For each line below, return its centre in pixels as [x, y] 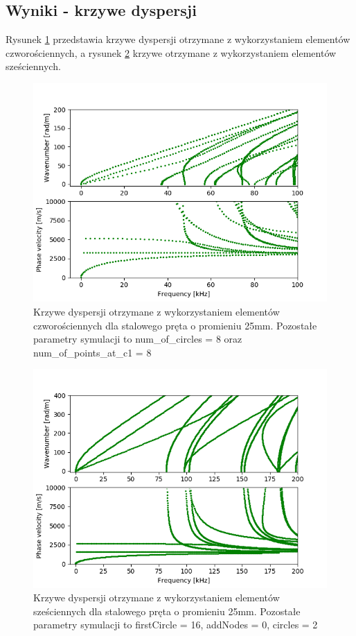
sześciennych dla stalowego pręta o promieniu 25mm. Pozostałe [167, 611]
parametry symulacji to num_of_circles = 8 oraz [138, 339]
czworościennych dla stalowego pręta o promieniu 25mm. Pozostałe [175, 325]
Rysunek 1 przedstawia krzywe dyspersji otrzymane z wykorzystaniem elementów [178, 39]
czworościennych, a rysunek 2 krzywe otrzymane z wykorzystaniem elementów [171, 52]
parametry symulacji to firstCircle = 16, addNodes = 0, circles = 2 [176, 625]
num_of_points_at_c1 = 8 [92, 352]
